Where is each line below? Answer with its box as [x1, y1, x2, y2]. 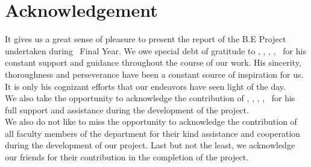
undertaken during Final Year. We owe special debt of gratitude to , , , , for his [5, 44, 306, 57]
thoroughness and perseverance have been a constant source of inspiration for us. [5, 68, 304, 80]
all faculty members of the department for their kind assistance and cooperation [5, 127, 301, 139]
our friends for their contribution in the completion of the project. [5, 151, 249, 163]
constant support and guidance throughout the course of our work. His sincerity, [5, 56, 301, 69]
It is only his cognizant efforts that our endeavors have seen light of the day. [5, 80, 286, 92]
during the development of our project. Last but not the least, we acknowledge [5, 139, 295, 151]
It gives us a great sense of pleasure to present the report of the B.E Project [5, 33, 286, 45]
